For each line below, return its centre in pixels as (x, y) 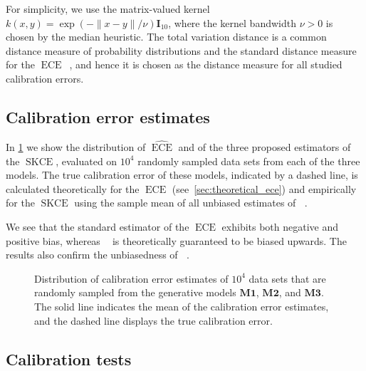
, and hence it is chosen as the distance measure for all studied (206, 64)
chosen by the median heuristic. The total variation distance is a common (166, 37)
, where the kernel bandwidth (232, 22)
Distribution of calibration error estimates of (131, 278)
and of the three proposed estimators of (265, 146)
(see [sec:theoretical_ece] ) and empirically (264, 188)
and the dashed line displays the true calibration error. (153, 320)
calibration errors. (45, 78)
